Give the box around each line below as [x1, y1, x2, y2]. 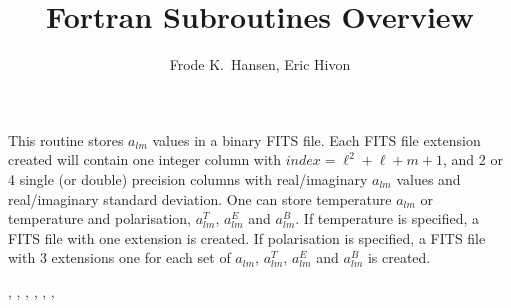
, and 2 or [443, 149, 503, 170]
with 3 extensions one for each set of [8, 247, 231, 268]
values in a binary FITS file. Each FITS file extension [152, 129, 481, 150]
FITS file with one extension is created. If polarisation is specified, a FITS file [8, 227, 486, 248]
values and [396, 168, 461, 189]
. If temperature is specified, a [295, 208, 480, 229]
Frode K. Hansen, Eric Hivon [169, 54, 351, 75]
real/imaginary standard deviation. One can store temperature [8, 188, 392, 209]
